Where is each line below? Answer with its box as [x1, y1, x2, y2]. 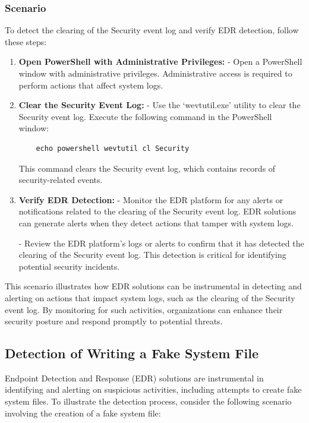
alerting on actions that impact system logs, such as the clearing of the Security [5, 291, 295, 304]
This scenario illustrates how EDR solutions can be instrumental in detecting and [5, 280, 302, 292]
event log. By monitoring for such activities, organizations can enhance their [5, 303, 283, 315]
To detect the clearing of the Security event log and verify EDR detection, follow [5, 24, 299, 36]
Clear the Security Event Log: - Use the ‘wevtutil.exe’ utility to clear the [18, 99, 301, 111]
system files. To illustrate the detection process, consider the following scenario [5, 395, 292, 408]
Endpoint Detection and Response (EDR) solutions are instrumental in [5, 371, 264, 384]
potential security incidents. [18, 260, 120, 272]
